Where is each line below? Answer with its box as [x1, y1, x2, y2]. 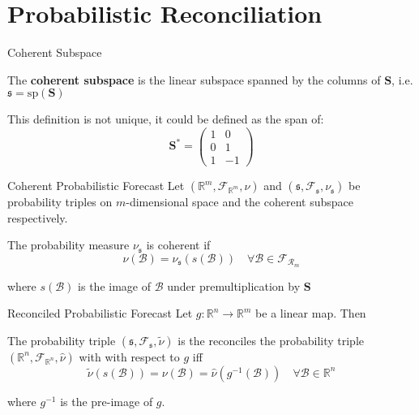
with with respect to [79, 348, 180, 365]
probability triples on [7, 193, 113, 210]
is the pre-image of [60, 392, 153, 409]
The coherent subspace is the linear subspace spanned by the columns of [7, 71, 381, 88]
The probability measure [7, 236, 130, 253]
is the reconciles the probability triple [177, 331, 365, 348]
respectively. [7, 209, 68, 226]
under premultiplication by [167, 277, 301, 294]
